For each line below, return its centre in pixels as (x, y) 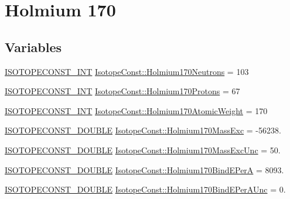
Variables (33, 47)
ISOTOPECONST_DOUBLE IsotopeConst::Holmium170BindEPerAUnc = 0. (145, 189)
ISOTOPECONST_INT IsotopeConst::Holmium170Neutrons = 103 (127, 71)
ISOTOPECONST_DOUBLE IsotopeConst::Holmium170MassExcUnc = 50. (143, 150)
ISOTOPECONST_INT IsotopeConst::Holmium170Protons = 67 (122, 91)
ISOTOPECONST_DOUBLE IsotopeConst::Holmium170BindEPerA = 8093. (144, 169)
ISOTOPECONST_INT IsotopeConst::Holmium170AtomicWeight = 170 (136, 110)
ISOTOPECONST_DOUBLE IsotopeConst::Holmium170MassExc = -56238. (143, 130)
